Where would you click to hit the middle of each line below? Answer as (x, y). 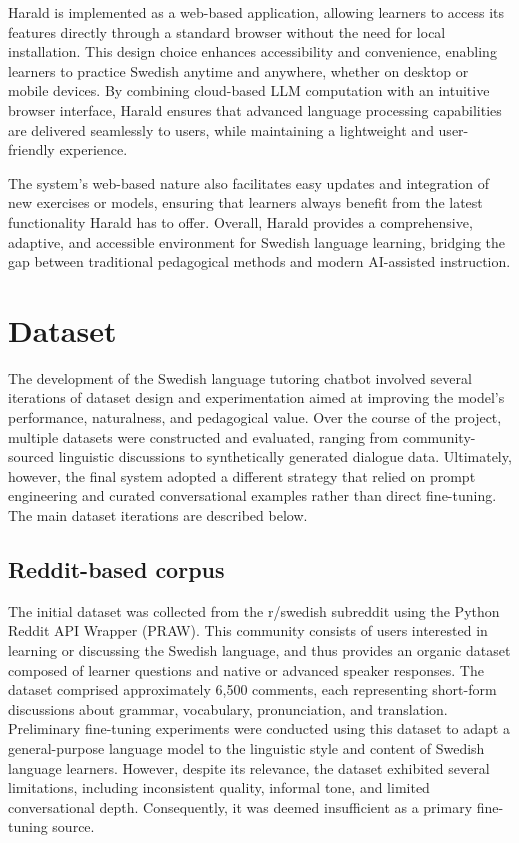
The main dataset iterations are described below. (158, 515)
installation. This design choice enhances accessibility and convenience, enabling (252, 51)
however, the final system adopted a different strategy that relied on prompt (242, 475)
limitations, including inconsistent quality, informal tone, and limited (219, 787)
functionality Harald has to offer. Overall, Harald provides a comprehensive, (240, 221)
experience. (93, 149)
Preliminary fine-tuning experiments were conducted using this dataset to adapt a (259, 728)
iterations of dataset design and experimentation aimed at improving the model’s (256, 397)
